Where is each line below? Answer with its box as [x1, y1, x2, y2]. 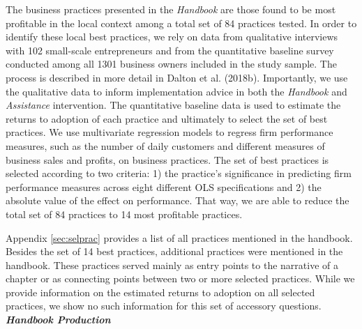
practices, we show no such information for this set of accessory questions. [6, 298, 322, 313]
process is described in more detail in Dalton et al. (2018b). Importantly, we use [6, 70, 348, 84]
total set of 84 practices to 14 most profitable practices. [6, 206, 243, 221]
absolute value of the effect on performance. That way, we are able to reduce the [6, 193, 349, 208]
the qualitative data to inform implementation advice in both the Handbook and [6, 84, 347, 98]
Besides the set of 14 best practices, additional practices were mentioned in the [6, 244, 343, 259]
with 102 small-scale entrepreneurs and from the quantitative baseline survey [6, 43, 334, 57]
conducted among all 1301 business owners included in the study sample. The [6, 56, 337, 71]
